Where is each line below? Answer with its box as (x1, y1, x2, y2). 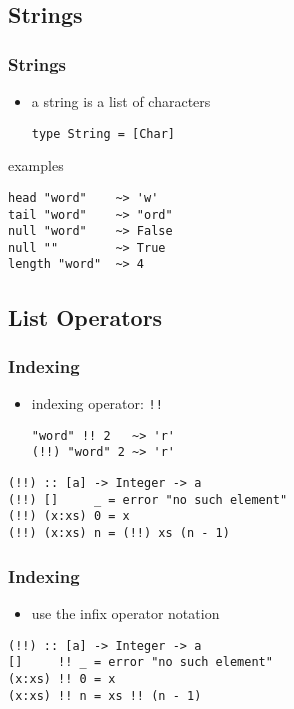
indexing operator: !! (31, 393, 163, 414)
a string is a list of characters (31, 91, 211, 111)
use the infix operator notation (31, 602, 220, 623)
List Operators (8, 301, 163, 332)
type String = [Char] (31, 126, 175, 141)
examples (8, 155, 64, 176)
